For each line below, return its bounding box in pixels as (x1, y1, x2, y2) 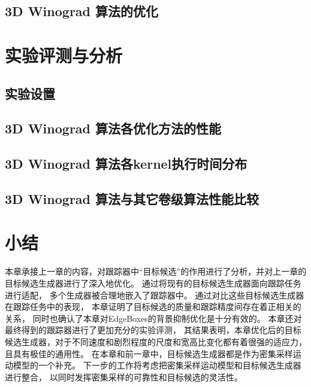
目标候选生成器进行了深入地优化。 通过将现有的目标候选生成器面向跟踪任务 (5, 277, 301, 289)
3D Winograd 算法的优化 (5, 2, 159, 20)
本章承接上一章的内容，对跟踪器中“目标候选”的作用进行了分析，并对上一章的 (5, 265, 307, 278)
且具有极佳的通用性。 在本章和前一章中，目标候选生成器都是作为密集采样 (5, 347, 293, 359)
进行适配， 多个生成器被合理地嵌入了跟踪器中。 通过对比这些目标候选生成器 (5, 288, 304, 301)
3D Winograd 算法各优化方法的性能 (5, 119, 222, 138)
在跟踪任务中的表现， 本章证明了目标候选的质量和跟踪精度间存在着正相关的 (5, 300, 301, 313)
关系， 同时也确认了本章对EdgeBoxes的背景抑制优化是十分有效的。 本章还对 (5, 312, 302, 324)
